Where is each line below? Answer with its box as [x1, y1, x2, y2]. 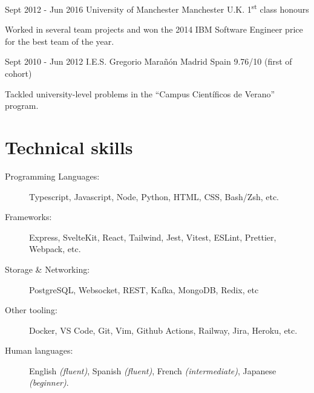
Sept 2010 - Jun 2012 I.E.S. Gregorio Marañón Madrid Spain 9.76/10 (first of [5, 55, 292, 68]
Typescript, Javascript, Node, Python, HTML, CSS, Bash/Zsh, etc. [29, 190, 280, 203]
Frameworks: [5, 210, 52, 223]
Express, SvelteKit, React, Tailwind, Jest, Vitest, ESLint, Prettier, [29, 230, 276, 243]
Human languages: [5, 344, 73, 357]
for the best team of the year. [5, 34, 114, 47]
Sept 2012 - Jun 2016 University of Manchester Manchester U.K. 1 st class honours [5, 1, 309, 15]
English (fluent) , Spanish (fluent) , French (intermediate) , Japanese [29, 364, 276, 377]
